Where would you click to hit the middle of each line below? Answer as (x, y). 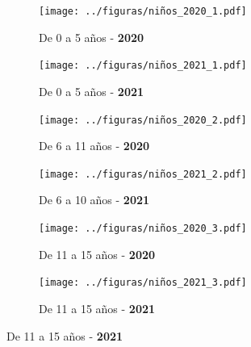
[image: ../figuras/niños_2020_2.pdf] (143, 120)
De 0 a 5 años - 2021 (92, 91)
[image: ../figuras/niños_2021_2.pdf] (143, 174)
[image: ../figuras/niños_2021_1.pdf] (143, 66)
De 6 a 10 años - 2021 (94, 200)
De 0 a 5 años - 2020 (92, 37)
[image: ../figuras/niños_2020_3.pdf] (143, 228)
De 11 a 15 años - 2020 (97, 254)
